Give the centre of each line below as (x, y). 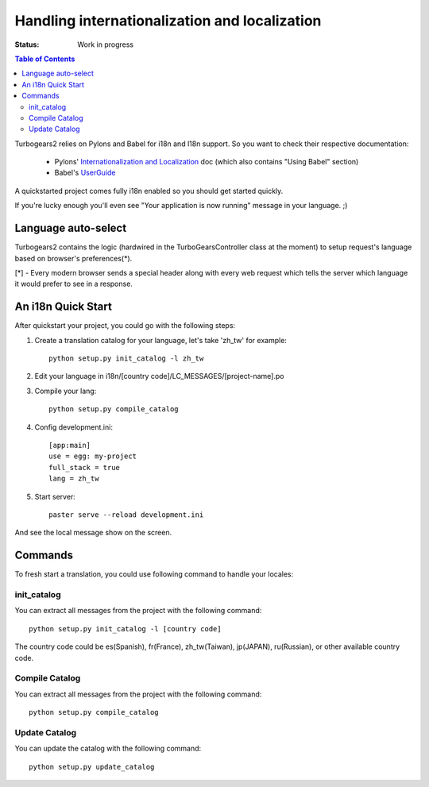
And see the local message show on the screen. (93, 533)
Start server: (55, 496)
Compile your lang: (66, 391)
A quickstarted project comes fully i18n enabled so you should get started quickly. (149, 191)
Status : (27, 44)
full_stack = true (85, 467)
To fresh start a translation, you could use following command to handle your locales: (154, 574)
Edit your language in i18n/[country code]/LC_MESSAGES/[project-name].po (159, 376)
